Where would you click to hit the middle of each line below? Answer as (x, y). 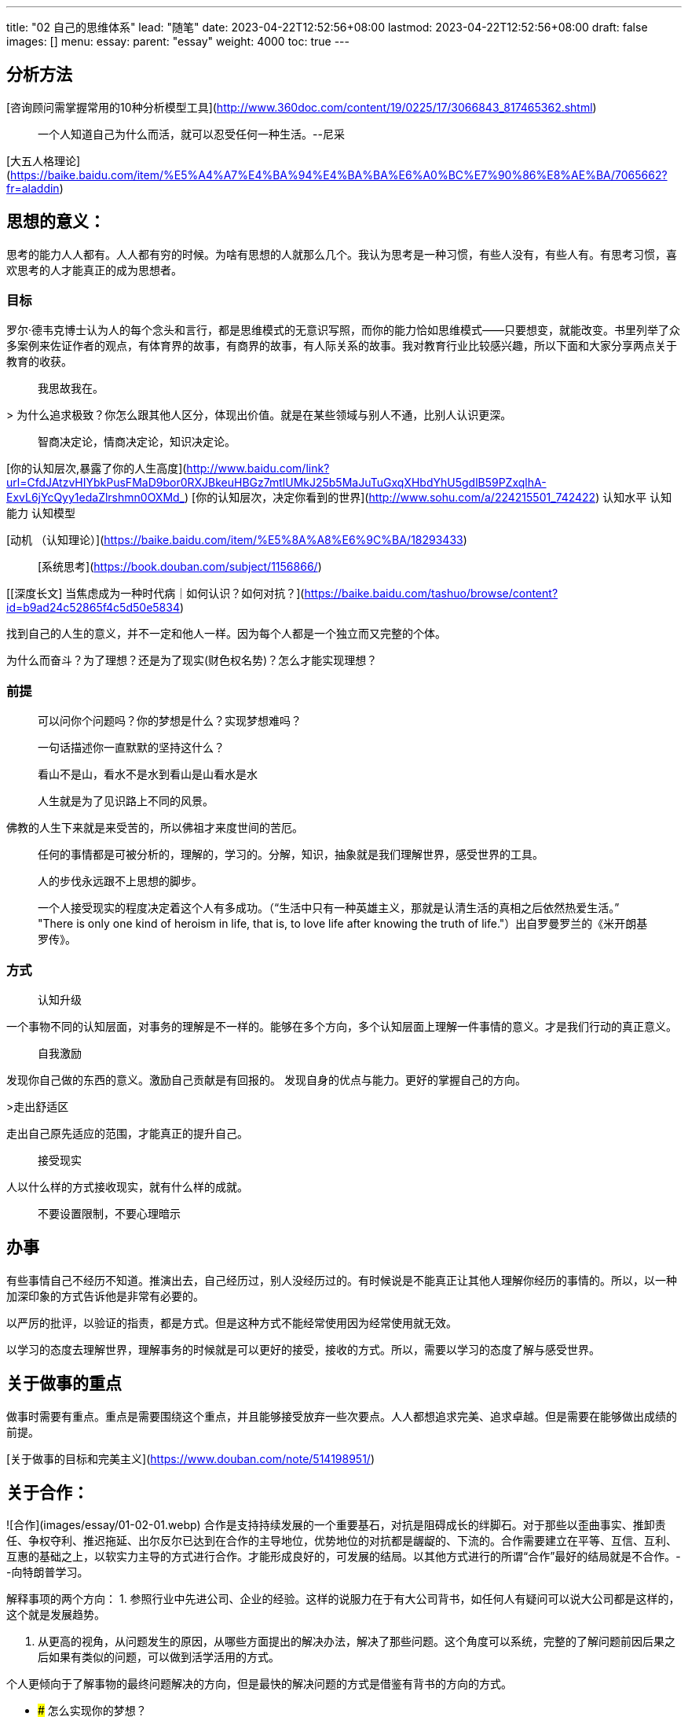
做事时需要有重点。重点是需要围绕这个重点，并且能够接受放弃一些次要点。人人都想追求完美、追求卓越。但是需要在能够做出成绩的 (342, 1416)
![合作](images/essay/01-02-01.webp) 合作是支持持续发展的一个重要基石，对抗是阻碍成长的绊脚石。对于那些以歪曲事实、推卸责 (336, 1525)
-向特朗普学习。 (48, 1572)
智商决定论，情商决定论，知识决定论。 (137, 442)
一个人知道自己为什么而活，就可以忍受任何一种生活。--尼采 (191, 134)
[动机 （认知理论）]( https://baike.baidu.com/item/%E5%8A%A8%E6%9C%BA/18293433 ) (237, 540)
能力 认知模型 (41, 513)
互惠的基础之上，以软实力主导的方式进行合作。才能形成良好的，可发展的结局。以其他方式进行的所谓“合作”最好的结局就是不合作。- (344, 1557)
